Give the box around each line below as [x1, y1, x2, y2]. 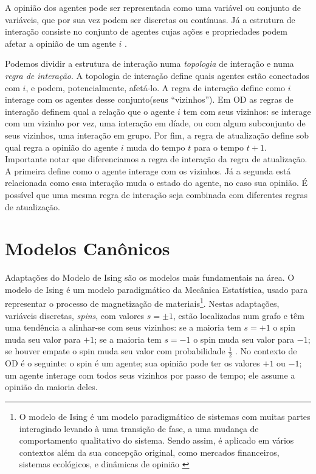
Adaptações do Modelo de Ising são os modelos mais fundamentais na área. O [5, 271, 295, 284]
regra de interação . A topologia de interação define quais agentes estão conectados [5, 69, 309, 81]
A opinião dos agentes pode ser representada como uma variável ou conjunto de [5, 1, 301, 13]
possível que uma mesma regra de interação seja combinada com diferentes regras [5, 188, 308, 201]
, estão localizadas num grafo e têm [173, 309, 304, 321]
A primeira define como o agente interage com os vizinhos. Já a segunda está [5, 164, 291, 177]
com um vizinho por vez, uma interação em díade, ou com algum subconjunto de [5, 117, 306, 129]
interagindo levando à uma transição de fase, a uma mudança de [19, 422, 259, 434]
